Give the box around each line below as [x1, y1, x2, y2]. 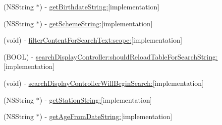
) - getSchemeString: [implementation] [39, 18, 153, 28]
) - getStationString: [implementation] [39, 94, 152, 105]
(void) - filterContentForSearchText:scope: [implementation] [3, 35, 182, 45]
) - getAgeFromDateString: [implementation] [39, 111, 172, 122]
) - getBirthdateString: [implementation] [39, 1, 160, 11]
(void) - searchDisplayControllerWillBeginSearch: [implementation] [3, 77, 204, 88]
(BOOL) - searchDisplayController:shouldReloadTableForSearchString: [3, 51, 218, 62]
